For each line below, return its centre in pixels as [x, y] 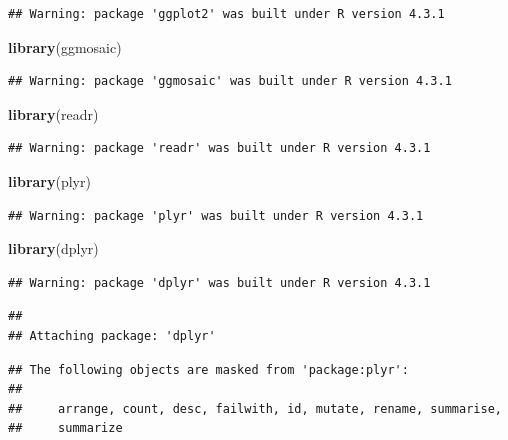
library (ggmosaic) [65, 46]
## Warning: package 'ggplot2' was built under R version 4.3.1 [226, 14]
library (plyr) [49, 180]
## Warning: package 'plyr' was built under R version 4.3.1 [216, 215]
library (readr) [53, 113]
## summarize [65, 428]
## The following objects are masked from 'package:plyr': [208, 369]
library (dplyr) [53, 248]
